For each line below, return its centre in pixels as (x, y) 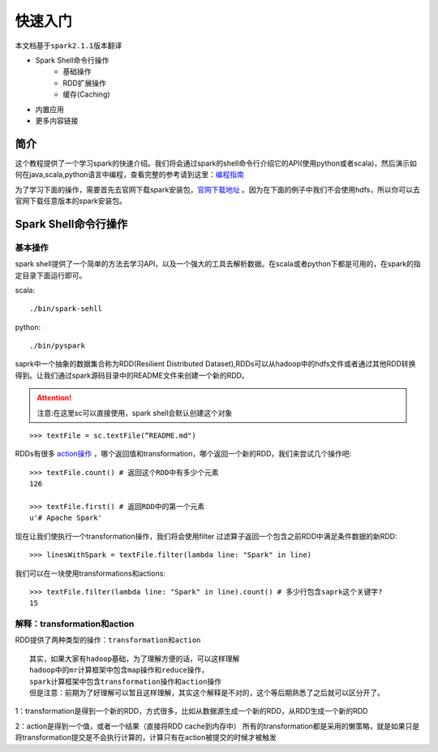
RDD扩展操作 (85, 83)
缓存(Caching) (86, 94)
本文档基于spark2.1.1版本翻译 (69, 45)
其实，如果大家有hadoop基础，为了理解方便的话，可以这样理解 (135, 659)
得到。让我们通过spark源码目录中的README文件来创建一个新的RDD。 (132, 375)
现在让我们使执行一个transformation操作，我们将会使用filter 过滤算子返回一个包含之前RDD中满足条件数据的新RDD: (206, 536)
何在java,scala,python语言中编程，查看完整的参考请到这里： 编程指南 (130, 175)
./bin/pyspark (57, 346)
